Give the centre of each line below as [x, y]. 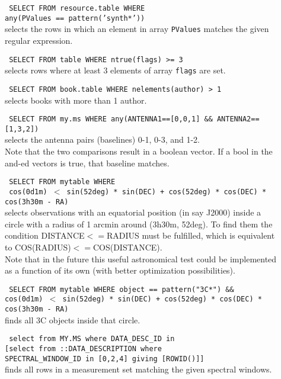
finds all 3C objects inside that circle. [73, 319]
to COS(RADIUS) [38, 247]
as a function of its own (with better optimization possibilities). [120, 270]
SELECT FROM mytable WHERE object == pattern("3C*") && [122, 289]
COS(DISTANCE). [127, 247]
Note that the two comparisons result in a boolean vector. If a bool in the [139, 151]
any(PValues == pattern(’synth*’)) [75, 18]
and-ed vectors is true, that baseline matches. [87, 163]
